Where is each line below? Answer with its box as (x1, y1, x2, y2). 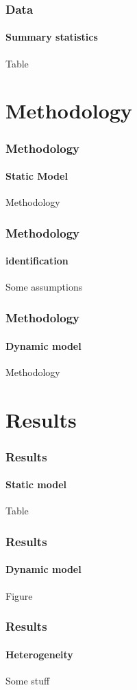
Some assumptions (5, 280, 83, 294)
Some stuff (5, 673, 50, 687)
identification (5, 253, 68, 268)
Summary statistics (5, 30, 98, 44)
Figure (5, 588, 33, 603)
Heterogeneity (5, 647, 73, 661)
